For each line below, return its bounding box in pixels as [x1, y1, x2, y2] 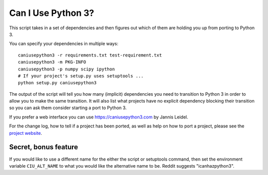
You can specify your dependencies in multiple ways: [9, 41, 119, 47]
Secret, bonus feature [9, 143, 78, 151]
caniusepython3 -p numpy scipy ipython [18, 66, 115, 72]
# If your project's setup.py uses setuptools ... [18, 73, 144, 79]
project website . [9, 130, 42, 136]
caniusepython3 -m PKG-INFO [18, 59, 86, 65]
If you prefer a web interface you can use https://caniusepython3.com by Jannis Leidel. [9, 114, 189, 120]
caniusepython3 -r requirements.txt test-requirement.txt [18, 52, 162, 58]
